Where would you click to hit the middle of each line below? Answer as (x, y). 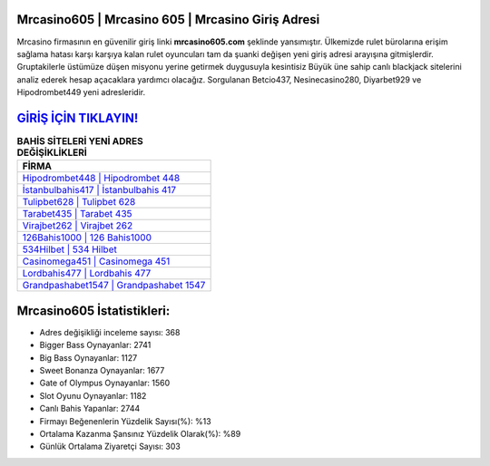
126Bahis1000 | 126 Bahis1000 (87, 238)
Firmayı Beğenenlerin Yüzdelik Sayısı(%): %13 (126, 421)
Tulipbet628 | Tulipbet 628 (79, 202)
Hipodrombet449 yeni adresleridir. (81, 92)
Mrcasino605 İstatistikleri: (93, 311)
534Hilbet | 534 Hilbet (69, 249)
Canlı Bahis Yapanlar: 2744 (90, 409)
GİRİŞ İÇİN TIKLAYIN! (78, 118)
